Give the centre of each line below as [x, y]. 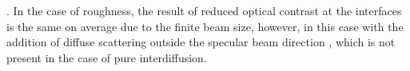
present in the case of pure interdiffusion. [107, 57]
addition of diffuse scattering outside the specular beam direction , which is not [201, 42]
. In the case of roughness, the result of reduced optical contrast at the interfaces [204, 10]
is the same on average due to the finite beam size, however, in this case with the [205, 26]
